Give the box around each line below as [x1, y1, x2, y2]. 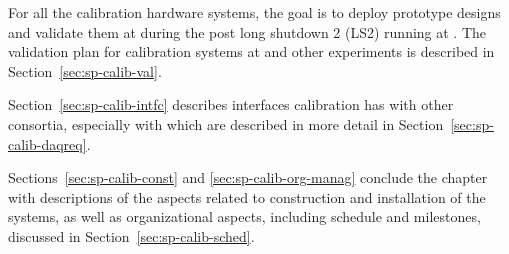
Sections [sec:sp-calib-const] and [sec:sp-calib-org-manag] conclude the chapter [8, 167, 488, 188]
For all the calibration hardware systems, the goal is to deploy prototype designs [8, 2, 501, 22]
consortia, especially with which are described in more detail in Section [8, 113, 444, 134]
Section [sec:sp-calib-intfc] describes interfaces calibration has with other [8, 94, 454, 115]
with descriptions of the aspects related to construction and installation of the [8, 186, 486, 207]
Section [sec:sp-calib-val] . [8, 60, 162, 81]
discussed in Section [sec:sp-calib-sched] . [8, 225, 255, 246]
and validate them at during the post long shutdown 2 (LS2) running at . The [8, 21, 487, 42]
